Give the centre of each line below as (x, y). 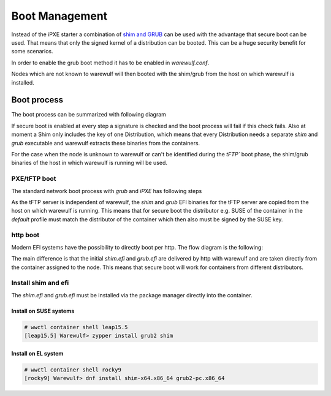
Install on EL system (37, 353)
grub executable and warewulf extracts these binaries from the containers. (106, 143)
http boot (25, 235)
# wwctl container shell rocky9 (73, 370)
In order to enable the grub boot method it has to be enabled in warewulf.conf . (110, 63)
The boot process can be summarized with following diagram (89, 115)
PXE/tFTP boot (34, 179)
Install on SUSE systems (43, 311)
